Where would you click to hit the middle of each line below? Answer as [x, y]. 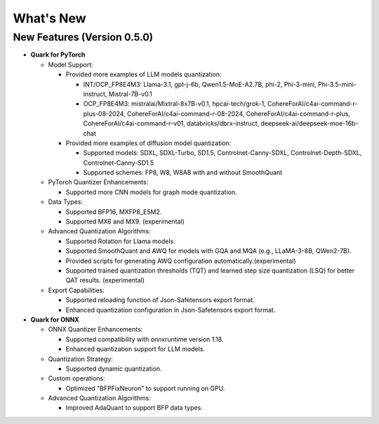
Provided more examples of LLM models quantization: [144, 74]
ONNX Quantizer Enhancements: [95, 329]
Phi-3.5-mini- [337, 84]
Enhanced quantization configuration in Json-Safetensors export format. [171, 310]
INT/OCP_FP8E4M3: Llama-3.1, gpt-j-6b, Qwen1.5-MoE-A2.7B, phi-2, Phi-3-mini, [200, 84]
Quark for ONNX [55, 320]
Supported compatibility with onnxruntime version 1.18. [145, 339]
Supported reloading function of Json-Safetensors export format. [160, 300]
